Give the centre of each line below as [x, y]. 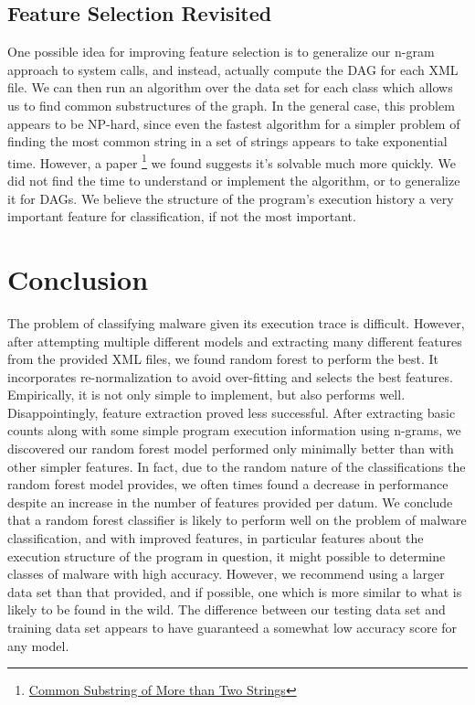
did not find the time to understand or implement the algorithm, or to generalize [234, 181]
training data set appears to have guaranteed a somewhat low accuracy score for [232, 628]
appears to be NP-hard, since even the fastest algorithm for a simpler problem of [234, 123]
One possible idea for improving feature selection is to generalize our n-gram [221, 52]
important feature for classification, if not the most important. [182, 216]
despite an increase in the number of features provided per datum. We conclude [230, 502]
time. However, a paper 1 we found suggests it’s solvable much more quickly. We [232, 161]
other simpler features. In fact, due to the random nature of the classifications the [237, 466]
